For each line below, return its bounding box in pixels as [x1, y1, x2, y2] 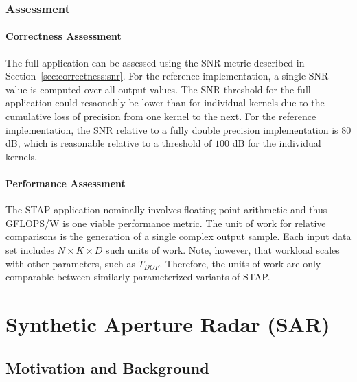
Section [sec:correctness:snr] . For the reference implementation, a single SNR [5, 69, 329, 83]
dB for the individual [232, 136, 321, 150]
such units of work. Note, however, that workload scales [106, 242, 340, 256]
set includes [5, 242, 54, 256]
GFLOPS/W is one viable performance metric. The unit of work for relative [5, 215, 326, 230]
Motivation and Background [5, 357, 209, 378]
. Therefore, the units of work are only [159, 256, 321, 270]
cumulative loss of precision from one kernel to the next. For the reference [5, 109, 316, 123]
